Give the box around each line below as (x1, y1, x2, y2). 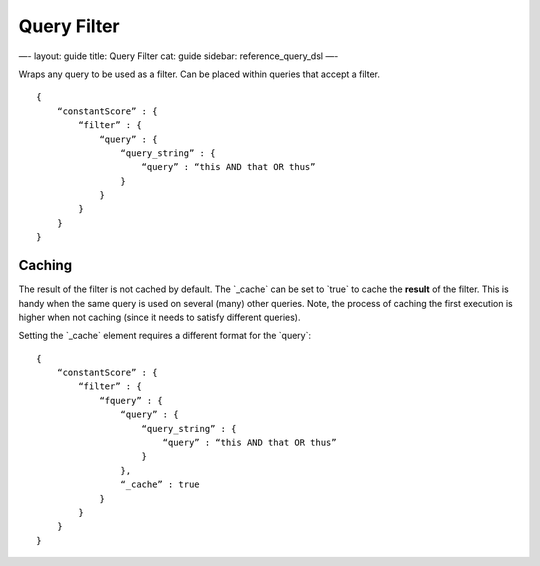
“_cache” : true (120, 479, 200, 490)
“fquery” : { (99, 395, 164, 406)
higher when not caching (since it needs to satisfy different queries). (18, 311, 301, 323)
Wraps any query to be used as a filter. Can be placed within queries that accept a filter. (18, 68, 380, 80)
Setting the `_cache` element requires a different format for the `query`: (18, 330, 312, 342)
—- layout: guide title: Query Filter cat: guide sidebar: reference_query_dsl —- (18, 50, 339, 62)
